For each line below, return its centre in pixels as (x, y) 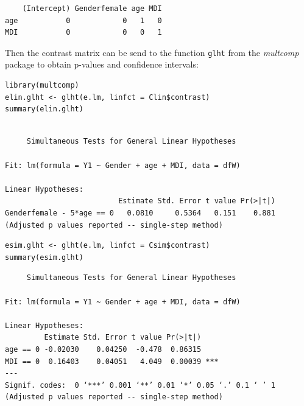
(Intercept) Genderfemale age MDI (92, 9)
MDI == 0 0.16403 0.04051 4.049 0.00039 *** (112, 361)
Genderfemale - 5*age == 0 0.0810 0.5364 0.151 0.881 (140, 213)
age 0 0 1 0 (83, 20)
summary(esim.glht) (44, 257)
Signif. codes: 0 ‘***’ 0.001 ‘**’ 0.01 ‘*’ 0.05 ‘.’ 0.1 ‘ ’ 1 (140, 385)
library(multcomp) (42, 86)
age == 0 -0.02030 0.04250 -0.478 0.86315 (103, 349)
